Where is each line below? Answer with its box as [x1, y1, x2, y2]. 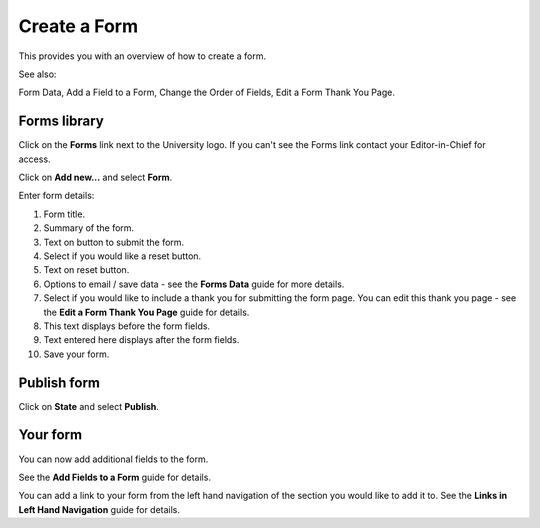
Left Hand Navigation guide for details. [18, 503, 180, 515]
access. [18, 153, 51, 165]
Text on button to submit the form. [43, 236, 185, 248]
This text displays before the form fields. [43, 320, 210, 332]
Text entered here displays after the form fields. [43, 334, 240, 346]
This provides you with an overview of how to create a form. [18, 50, 267, 62]
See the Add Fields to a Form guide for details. [18, 471, 212, 483]
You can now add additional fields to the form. [18, 453, 209, 465]
